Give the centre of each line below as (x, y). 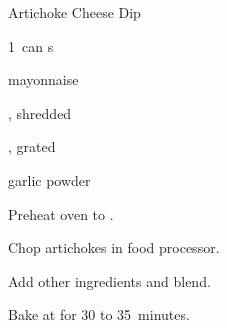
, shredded (40, 112)
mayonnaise (43, 79)
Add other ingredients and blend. (109, 280)
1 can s (31, 45)
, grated (32, 146)
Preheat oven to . (61, 213)
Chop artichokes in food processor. (114, 247)
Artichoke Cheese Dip (74, 12)
